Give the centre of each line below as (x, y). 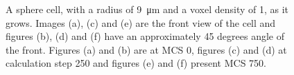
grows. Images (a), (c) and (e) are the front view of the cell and (141, 22)
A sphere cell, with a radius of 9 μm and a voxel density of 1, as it (147, 9)
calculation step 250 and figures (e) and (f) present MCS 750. (136, 63)
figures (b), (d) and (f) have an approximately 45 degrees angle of (145, 36)
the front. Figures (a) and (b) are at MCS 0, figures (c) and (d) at (146, 49)
